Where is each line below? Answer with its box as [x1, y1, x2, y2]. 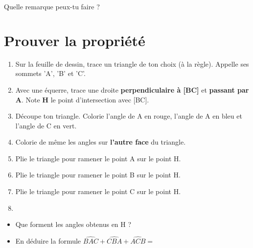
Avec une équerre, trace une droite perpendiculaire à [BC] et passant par [15, 84, 249, 95]
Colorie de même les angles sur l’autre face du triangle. [15, 137, 186, 147]
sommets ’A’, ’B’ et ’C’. [15, 68, 86, 78]
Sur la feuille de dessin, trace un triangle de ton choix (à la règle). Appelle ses [15, 58, 249, 69]
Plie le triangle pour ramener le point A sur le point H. [15, 153, 181, 163]
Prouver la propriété [4, 30, 145, 50]
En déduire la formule [15, 236, 81, 246]
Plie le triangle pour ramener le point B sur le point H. [15, 170, 181, 180]
